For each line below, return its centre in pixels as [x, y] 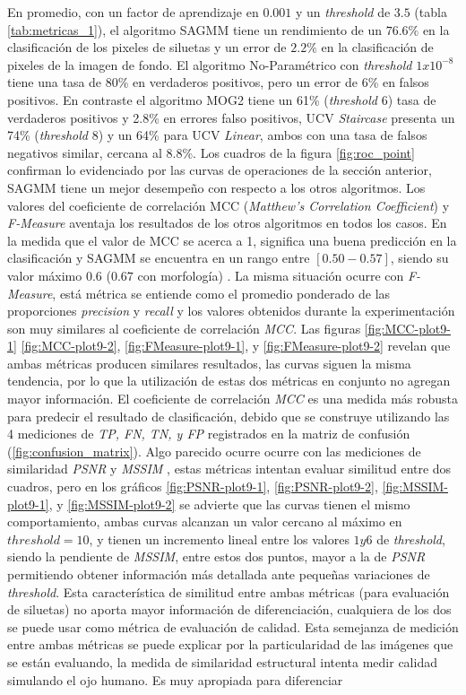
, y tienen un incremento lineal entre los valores [219, 539]
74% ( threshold [47, 135]
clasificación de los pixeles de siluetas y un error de [147, 47]
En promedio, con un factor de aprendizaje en [133, 12]
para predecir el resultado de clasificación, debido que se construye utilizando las [229, 416]
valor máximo [45, 275]
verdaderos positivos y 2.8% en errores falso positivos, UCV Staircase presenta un [231, 117]
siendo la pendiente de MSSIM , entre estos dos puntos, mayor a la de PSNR [216, 556]
